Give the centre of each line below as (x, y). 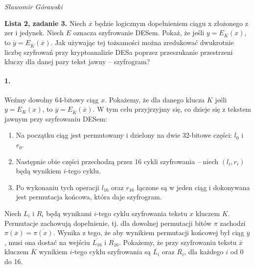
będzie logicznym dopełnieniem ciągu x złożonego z (171, 23)
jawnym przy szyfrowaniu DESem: (56, 118)
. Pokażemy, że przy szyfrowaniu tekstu (178, 242)
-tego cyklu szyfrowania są (111, 252)
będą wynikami (69, 213)
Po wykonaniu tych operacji (58, 187)
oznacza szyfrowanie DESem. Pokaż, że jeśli (139, 33)
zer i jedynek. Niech (34, 33)
